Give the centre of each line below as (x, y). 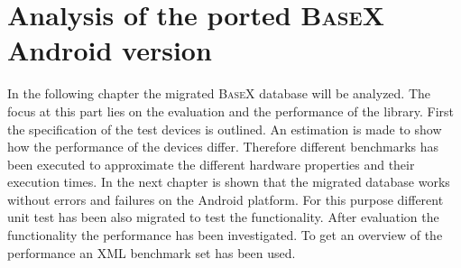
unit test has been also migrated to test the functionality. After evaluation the (223, 217)
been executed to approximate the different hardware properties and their (211, 164)
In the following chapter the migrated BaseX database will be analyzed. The (219, 93)
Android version (110, 50)
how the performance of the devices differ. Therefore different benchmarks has (223, 147)
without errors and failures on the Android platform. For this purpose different (226, 199)
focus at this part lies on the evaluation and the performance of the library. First (231, 111)
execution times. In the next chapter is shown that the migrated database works (229, 182)
